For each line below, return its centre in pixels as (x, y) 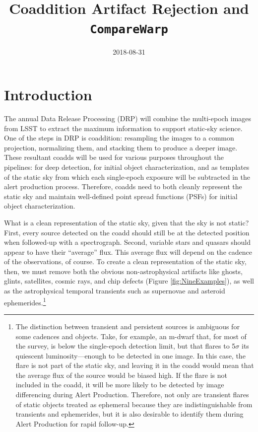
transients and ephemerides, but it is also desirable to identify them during (129, 414)
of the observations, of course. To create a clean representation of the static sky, (125, 261)
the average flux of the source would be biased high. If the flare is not (121, 375)
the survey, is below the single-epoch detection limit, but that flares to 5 (126, 346)
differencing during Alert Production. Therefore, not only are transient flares (132, 395)
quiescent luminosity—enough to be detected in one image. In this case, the (130, 355)
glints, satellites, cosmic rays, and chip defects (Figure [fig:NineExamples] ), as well (129, 281)
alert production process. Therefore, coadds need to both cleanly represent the (123, 186)
